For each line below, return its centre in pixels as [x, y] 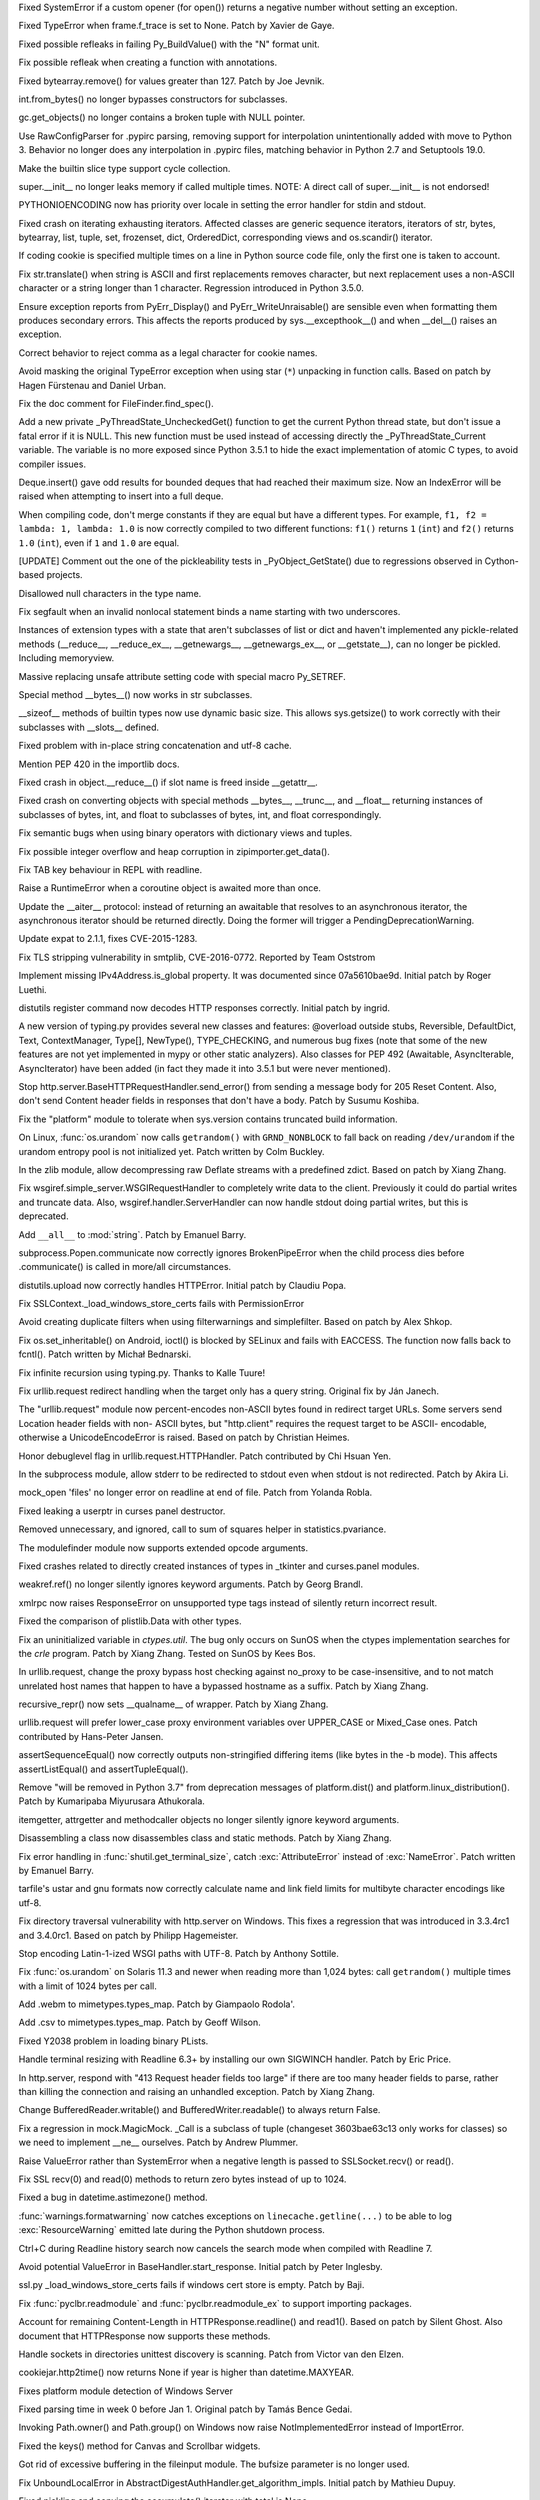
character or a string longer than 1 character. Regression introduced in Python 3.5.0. [191, 288]
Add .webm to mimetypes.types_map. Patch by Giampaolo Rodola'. [156, 2004]
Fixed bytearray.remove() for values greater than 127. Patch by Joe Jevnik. [171, 81]
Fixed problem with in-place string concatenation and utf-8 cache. [155, 746]
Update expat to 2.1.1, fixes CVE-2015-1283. [108, 939]
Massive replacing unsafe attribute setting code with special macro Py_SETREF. [182, 676]
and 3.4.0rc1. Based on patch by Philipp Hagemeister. [128, 1935]
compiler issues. [52, 464]
